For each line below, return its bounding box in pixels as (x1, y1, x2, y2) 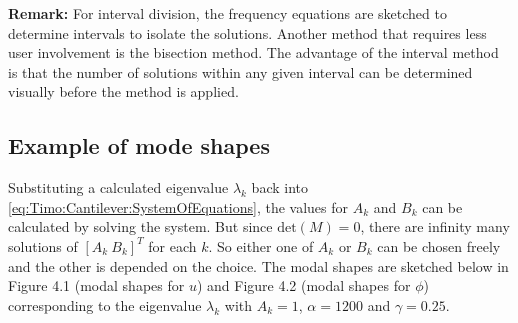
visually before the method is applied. (8, 81, 239, 102)
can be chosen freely (377, 235, 501, 256)
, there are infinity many (360, 216, 510, 237)
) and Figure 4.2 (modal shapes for (196, 275, 411, 296)
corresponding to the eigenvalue (8, 294, 202, 315)
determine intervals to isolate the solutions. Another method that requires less (8, 22, 487, 43)
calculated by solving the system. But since (8, 216, 273, 237)
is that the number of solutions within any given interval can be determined (8, 61, 473, 82)
